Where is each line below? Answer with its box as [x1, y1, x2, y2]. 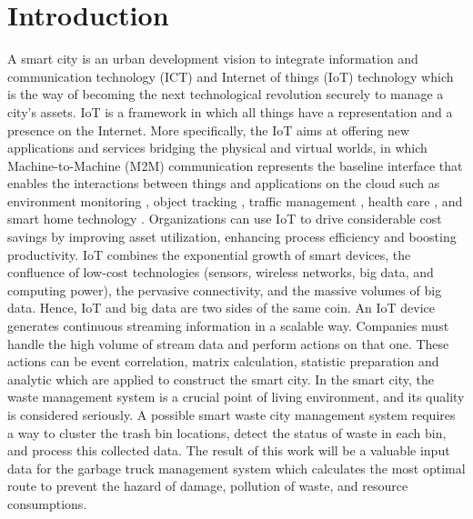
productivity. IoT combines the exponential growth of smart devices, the [7, 245, 411, 264]
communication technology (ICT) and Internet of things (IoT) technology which [7, 66, 454, 85]
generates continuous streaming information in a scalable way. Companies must [7, 316, 449, 335]
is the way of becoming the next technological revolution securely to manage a [7, 85, 444, 104]
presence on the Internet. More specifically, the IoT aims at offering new [7, 120, 410, 139]
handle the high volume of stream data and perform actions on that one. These [7, 334, 449, 353]
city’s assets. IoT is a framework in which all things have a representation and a [7, 102, 453, 121]
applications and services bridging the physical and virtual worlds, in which [7, 138, 428, 157]
